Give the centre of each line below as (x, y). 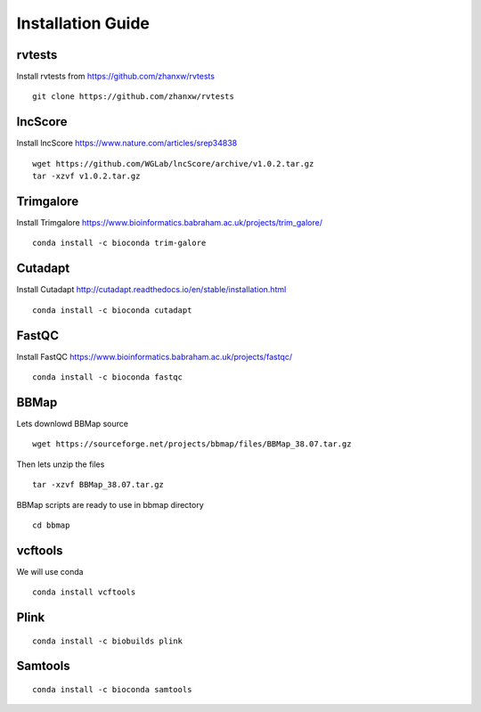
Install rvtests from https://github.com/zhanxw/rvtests (116, 77)
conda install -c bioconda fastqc (107, 377)
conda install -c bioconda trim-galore (119, 243)
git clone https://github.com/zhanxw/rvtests (134, 97)
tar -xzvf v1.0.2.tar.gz (86, 176)
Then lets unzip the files (61, 464)
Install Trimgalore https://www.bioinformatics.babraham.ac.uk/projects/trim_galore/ (169, 223)
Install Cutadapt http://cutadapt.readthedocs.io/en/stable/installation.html (151, 290)
